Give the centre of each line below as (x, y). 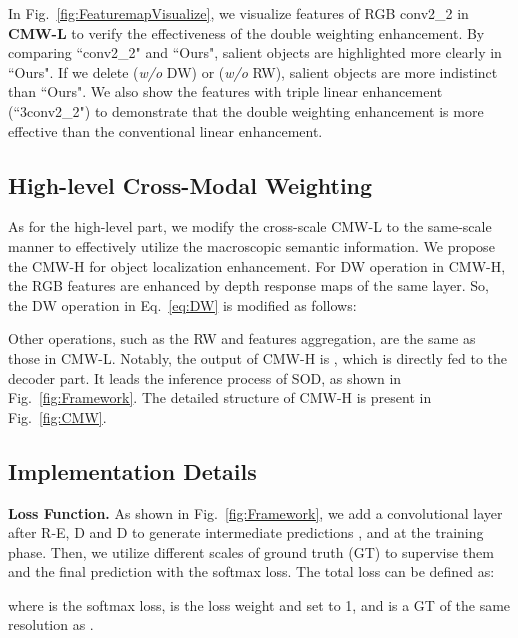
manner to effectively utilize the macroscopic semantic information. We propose (251, 245)
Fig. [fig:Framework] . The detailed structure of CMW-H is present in (220, 397)
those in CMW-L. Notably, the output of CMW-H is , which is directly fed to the (258, 357)
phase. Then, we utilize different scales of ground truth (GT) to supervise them (251, 551)
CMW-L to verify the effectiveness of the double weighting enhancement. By (246, 32)
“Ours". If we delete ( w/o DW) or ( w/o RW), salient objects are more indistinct (253, 71)
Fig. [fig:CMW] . (57, 416)
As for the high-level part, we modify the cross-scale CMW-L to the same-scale (250, 226)
